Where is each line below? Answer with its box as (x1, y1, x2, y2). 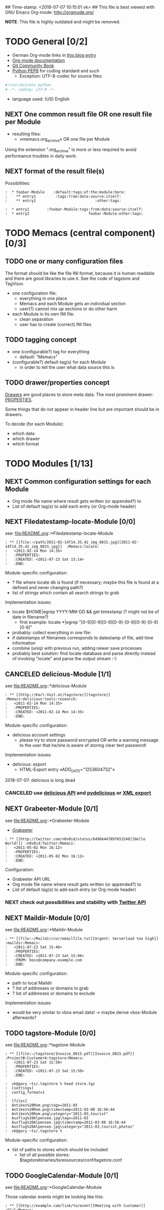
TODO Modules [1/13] (5, 458, 93, 469)
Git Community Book (12, 62, 54, 68)
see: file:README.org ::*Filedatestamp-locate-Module (5, 530, 114, 536)
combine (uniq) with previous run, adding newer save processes (12, 645, 142, 651)
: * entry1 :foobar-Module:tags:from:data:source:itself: (5, 207, 143, 212)
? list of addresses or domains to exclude (12, 990, 95, 996)
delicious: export (12, 762, 47, 767)
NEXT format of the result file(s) (5, 167, 105, 175)
